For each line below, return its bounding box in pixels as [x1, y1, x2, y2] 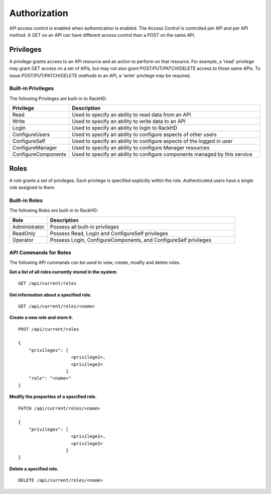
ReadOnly [12, 230, 36, 237]
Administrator [12, 223, 45, 230]
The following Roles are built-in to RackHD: [9, 208, 98, 214]
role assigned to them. [9, 184, 56, 190]
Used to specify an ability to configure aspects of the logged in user [72, 138, 233, 145]
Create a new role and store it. [9, 315, 73, 321]
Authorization [9, 8, 69, 19]
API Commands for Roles [9, 249, 71, 256]
